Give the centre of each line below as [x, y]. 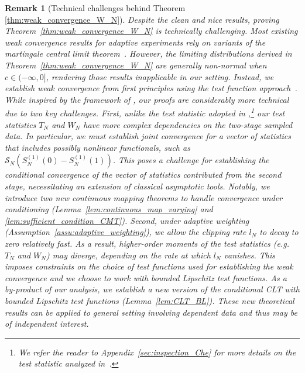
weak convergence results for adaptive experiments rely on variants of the [135, 42]
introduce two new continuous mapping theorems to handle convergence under [144, 197]
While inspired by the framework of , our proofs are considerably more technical [147, 99]
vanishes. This [250, 255]
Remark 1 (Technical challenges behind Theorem [95, 8]
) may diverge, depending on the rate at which [128, 255]
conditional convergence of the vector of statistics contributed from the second [143, 175]
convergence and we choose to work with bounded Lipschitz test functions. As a [146, 277]
